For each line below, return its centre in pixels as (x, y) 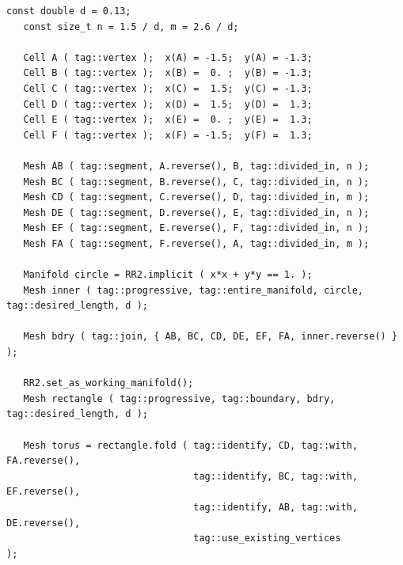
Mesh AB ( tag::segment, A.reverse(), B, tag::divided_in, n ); (196, 166)
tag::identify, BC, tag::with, (276, 476)
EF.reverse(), (44, 492)
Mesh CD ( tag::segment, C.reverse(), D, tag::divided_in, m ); (196, 197)
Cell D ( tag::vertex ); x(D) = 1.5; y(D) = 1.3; (168, 104)
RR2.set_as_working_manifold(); (108, 383)
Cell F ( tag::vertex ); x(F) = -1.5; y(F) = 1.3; (168, 135)
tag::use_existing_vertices (267, 538)
